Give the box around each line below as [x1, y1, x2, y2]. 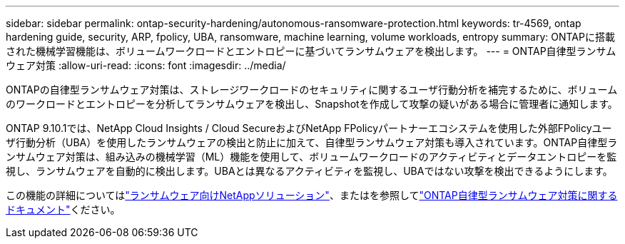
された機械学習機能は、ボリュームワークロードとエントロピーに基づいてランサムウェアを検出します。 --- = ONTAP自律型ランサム [6, 45, 616, 57]
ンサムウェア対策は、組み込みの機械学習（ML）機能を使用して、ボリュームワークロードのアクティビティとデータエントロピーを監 [6, 151, 617, 163]
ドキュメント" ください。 [6, 203, 121, 215]
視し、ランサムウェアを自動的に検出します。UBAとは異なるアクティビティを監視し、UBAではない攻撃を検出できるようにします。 [6, 165, 613, 177]
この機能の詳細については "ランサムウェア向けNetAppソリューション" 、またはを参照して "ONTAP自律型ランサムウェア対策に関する [6, 189, 618, 201]
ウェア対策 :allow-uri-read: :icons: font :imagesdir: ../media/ [6, 59, 286, 71]
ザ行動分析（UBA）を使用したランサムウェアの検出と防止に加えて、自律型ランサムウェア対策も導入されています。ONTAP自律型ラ [6, 136, 618, 148]
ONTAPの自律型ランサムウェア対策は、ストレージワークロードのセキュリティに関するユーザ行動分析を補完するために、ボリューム [6, 83, 618, 96]
